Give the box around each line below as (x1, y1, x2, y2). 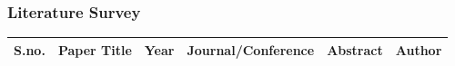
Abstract (327, 40, 383, 59)
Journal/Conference (187, 40, 315, 59)
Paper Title (57, 40, 132, 59)
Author (395, 40, 442, 59)
